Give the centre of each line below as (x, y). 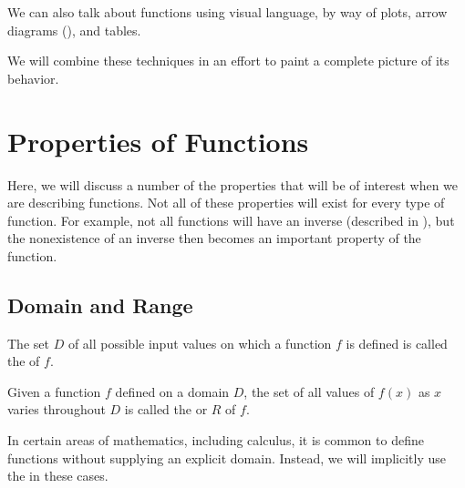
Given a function (54, 391)
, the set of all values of (309, 391)
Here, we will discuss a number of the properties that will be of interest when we (233, 184)
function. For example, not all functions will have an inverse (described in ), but (231, 220)
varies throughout (57, 409)
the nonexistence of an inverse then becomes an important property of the (214, 238)
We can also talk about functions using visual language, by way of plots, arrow (227, 12)
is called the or (166, 409)
